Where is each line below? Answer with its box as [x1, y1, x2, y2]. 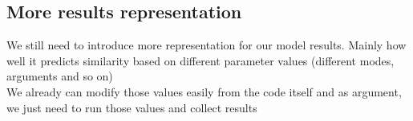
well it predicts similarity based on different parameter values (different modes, [6, 52, 395, 68]
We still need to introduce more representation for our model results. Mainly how [6, 37, 407, 53]
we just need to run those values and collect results [6, 99, 257, 115]
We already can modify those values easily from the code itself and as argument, [6, 83, 402, 100]
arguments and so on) [6, 68, 113, 84]
